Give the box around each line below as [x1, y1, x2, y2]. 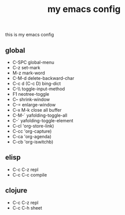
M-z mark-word [12, 70, 45, 76]
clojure [5, 186, 27, 195]
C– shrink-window [12, 96, 50, 102]
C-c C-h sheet [12, 205, 42, 211]
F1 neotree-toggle [12, 91, 49, 97]
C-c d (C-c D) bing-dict [12, 81, 61, 86]
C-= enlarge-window [12, 102, 56, 108]
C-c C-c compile [12, 172, 47, 178]
